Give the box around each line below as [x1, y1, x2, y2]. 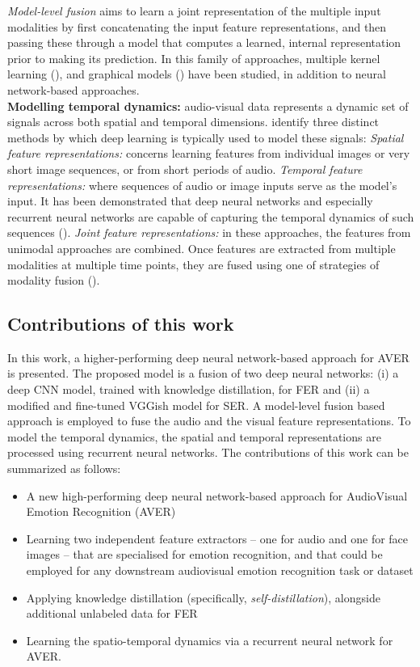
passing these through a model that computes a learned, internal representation [7, 34, 401, 51]
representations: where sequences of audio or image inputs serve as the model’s [7, 176, 397, 193]
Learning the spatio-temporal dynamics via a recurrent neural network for [26, 631, 393, 648]
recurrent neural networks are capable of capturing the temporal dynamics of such [7, 208, 414, 225]
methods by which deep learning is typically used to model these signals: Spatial [7, 129, 404, 146]
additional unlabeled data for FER [26, 605, 198, 622]
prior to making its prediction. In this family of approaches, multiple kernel [7, 49, 380, 66]
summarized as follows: [7, 460, 121, 477]
